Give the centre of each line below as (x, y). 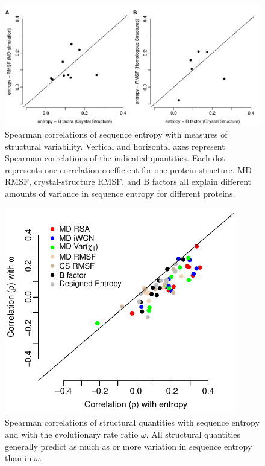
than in (18, 458)
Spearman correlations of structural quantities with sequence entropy (132, 422)
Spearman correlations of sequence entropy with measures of (116, 134)
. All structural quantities (193, 434)
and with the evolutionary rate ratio (72, 434)
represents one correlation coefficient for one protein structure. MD (128, 169)
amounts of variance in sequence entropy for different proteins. (120, 193)
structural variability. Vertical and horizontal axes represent (115, 146)
